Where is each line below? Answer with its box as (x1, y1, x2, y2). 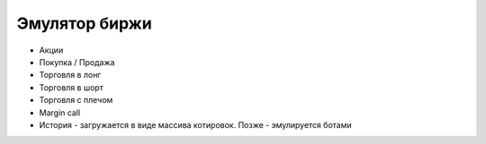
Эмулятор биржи (16, 13, 152, 33)
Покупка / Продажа (39, 56, 115, 67)
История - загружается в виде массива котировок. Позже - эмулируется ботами (39, 119, 352, 130)
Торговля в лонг (39, 70, 102, 80)
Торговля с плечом (39, 95, 113, 106)
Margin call (39, 107, 81, 118)
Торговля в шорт (39, 81, 103, 93)
